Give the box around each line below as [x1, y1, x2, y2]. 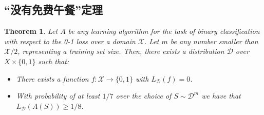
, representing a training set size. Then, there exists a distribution [17, 46, 224, 56]
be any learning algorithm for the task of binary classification [68, 26, 260, 36]
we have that [201, 90, 241, 101]
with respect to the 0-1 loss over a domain [4, 35, 136, 46]
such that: [38, 55, 69, 66]
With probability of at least [16, 90, 100, 101]
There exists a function [16, 73, 89, 84]
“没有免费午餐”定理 [4, 2, 103, 17]
